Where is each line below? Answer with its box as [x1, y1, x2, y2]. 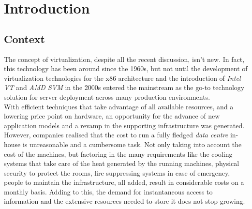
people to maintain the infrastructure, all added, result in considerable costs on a [4, 177, 244, 187]
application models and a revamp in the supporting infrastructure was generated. [4, 120, 245, 130]
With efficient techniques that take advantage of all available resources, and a [4, 101, 234, 111]
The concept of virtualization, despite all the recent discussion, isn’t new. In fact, [4, 54, 245, 64]
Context [4, 31, 45, 46]
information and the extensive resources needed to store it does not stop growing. [4, 196, 245, 206]
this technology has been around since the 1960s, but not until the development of [4, 63, 248, 74]
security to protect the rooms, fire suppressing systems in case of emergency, [4, 167, 230, 178]
